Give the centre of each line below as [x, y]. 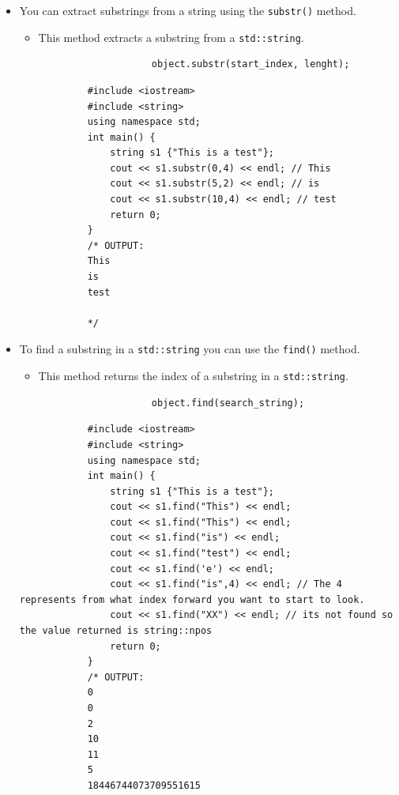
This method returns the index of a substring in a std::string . [193, 376]
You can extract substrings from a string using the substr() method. [188, 10]
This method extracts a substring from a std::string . [171, 37]
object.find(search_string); [228, 403]
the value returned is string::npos [116, 631]
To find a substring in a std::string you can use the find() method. [190, 349]
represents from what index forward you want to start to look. [192, 599]
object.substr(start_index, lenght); [250, 64]
